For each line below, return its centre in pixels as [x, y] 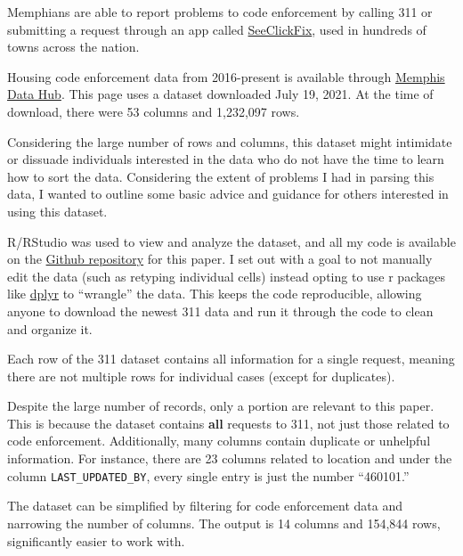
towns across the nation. [73, 47]
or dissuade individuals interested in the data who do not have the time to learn [226, 159]
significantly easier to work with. [96, 540]
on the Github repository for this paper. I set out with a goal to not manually [220, 259]
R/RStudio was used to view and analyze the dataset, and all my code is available [231, 241]
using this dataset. [57, 211]
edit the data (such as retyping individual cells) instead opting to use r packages [227, 276]
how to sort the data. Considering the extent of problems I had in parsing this [221, 176]
